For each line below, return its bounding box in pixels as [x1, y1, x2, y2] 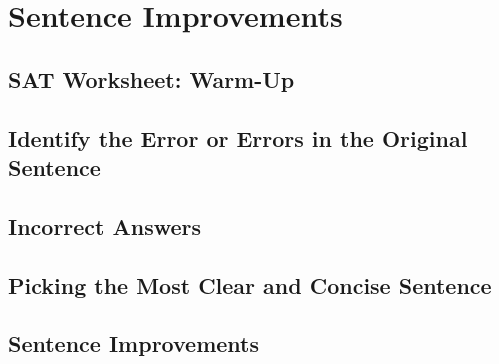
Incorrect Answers [8, 210, 202, 241]
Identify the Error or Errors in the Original [8, 122, 468, 153]
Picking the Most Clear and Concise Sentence [8, 269, 492, 300]
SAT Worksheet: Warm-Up [8, 63, 295, 94]
